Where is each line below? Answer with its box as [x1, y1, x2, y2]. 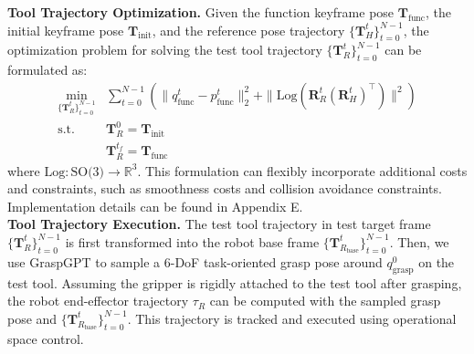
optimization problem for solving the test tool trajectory [7, 40, 322, 59]
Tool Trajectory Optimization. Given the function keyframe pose [7, 3, 395, 21]
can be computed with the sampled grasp [209, 291, 441, 310]
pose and [7, 308, 58, 328]
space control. [7, 328, 84, 348]
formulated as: [7, 60, 88, 79]
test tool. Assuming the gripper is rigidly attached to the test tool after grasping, [7, 273, 462, 292]
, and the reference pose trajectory [152, 20, 345, 39]
